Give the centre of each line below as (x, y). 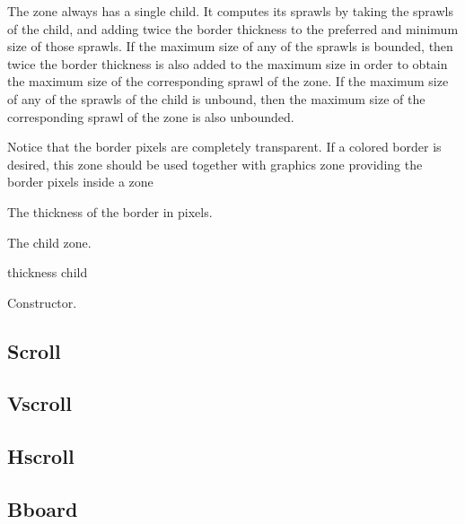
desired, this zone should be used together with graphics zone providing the (215, 164)
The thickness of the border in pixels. (110, 211)
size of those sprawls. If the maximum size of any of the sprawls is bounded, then (230, 46)
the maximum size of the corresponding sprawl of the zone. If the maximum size (228, 81)
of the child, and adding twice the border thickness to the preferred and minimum (233, 28)
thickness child (48, 272)
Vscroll (39, 403)
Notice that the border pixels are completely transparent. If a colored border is (224, 147)
